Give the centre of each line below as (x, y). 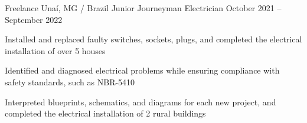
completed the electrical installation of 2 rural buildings (105, 113)
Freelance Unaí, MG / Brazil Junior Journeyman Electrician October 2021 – (143, 8)
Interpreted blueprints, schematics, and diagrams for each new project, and (141, 102)
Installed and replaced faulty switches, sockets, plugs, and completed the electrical (153, 39)
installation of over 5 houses (55, 50)
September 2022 (34, 19)
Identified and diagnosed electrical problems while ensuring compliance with (142, 70)
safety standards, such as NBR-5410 (70, 82)
